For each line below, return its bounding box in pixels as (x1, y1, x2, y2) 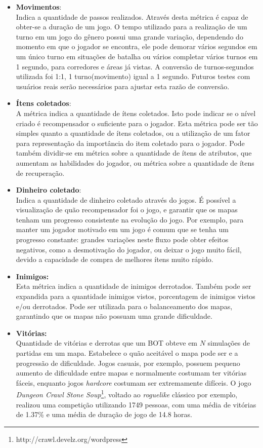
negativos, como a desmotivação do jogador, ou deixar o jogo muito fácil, (16, 244, 242, 254)
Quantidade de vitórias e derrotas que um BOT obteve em (16, 338, 198, 348)
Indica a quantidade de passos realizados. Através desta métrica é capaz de (16, 11, 248, 22)
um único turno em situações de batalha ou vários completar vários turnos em (16, 51, 258, 61)
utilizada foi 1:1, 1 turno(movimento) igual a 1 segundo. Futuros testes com (16, 71, 250, 82)
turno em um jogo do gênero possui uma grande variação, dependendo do (16, 31, 243, 42)
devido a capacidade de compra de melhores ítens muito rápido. (16, 254, 213, 265)
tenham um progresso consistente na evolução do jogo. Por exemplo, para (16, 214, 244, 225)
